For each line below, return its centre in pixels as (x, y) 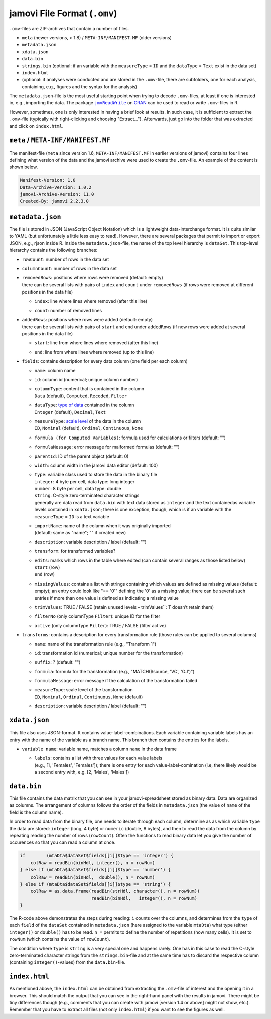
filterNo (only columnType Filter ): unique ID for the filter (97, 616)
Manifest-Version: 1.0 (48, 180)
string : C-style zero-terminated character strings (87, 495)
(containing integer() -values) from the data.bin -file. (67, 962)
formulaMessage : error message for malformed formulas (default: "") (107, 447)
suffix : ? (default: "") (57, 662)
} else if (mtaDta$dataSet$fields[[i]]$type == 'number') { (95, 870)
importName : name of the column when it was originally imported (102, 526)
